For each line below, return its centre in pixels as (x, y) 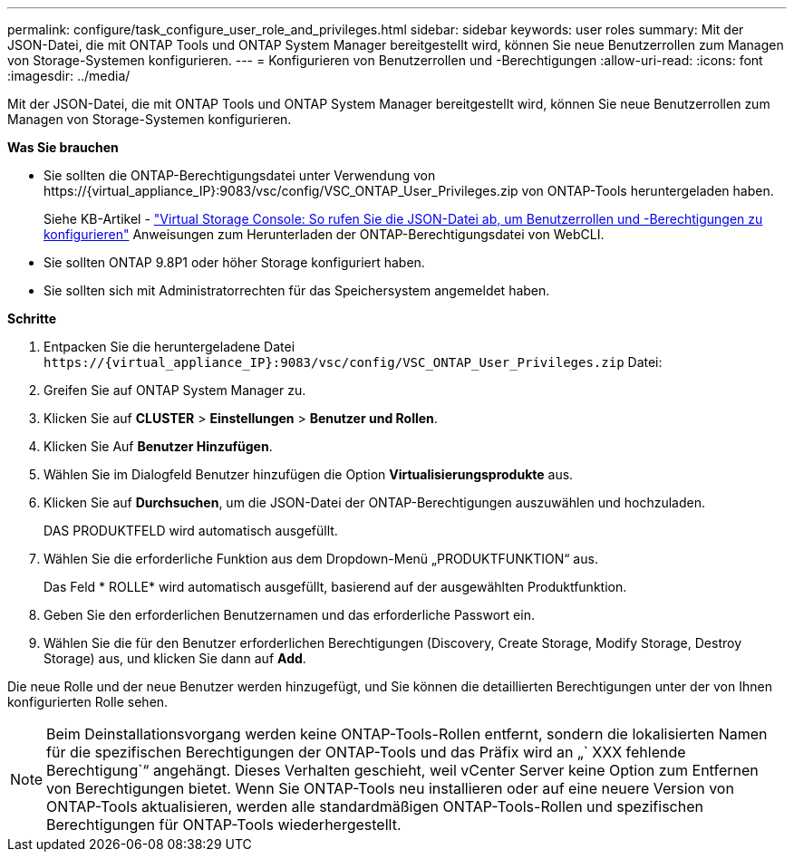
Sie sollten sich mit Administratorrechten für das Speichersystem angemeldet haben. (297, 290)
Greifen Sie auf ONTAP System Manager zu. (175, 390)
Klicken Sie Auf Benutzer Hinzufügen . (158, 446)
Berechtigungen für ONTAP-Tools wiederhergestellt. (224, 825)
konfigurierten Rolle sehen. (88, 702)
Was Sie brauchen (63, 147)
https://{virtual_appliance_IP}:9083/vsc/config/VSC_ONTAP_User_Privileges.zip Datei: (353, 362)
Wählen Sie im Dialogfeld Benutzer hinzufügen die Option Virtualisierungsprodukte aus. (309, 474)
